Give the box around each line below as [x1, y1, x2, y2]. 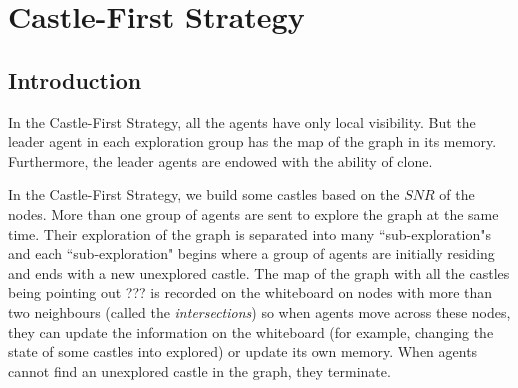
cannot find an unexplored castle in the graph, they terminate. [8, 360, 391, 381]
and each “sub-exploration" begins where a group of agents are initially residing [8, 243, 495, 264]
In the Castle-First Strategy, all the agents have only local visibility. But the [8, 111, 476, 132]
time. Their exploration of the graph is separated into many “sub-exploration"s [8, 223, 491, 244]
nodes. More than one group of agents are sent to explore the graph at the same [8, 203, 499, 224]
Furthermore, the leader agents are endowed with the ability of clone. [8, 150, 433, 171]
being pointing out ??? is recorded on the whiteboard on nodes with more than [8, 282, 493, 303]
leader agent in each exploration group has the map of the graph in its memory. [8, 131, 497, 152]
